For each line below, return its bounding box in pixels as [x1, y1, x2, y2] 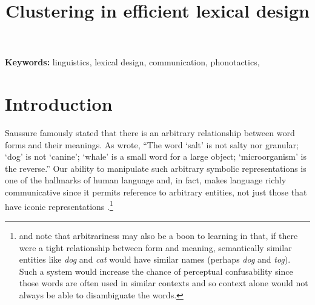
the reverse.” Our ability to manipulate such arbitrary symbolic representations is [5, 162, 307, 174]
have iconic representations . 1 [5, 198, 113, 212]
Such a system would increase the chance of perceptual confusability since [19, 264, 293, 277]
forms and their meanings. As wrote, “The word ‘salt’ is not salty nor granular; [5, 138, 299, 151]
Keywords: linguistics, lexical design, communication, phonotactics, [5, 56, 260, 68]
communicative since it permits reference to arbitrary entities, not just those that [5, 186, 307, 198]
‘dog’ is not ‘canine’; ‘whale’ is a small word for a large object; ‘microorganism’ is [5, 150, 307, 163]
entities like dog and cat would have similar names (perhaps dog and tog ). [19, 253, 291, 266]
